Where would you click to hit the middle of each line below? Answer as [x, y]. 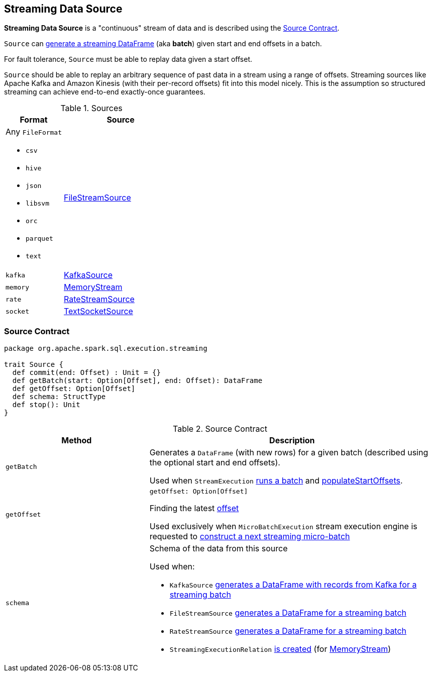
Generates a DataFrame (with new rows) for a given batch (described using [289, 453]
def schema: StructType [59, 397]
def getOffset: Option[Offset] [74, 389]
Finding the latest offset [194, 508]
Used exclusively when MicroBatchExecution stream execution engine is [283, 526]
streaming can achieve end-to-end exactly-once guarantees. [105, 92]
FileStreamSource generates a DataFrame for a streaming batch [288, 613]
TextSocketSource [98, 311]
